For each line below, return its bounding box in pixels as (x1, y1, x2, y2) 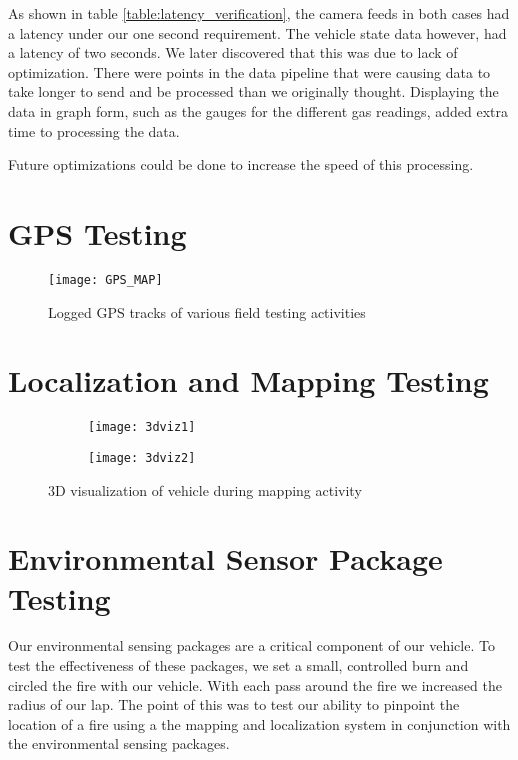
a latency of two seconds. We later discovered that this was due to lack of (8, 42, 458, 63)
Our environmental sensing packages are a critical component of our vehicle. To (8, 635, 495, 656)
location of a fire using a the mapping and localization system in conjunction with (8, 713, 511, 734)
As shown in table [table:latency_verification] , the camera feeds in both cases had (8, 3, 510, 23)
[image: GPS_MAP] (48, 272, 163, 287)
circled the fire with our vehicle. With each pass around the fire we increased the (8, 674, 502, 695)
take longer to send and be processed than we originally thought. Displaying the (8, 81, 499, 102)
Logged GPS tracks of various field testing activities (48, 301, 366, 322)
